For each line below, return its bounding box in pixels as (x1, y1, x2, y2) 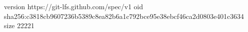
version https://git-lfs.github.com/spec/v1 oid (4, 1, 143, 11)
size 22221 (4, 20, 35, 31)
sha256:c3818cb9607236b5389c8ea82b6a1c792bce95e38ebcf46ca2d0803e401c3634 (4, 11, 244, 21)
